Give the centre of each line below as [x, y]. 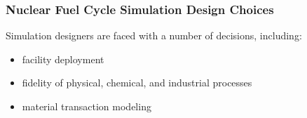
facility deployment [63, 59]
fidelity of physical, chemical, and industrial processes [137, 83]
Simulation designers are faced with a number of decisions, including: [154, 35]
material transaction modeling [87, 106]
